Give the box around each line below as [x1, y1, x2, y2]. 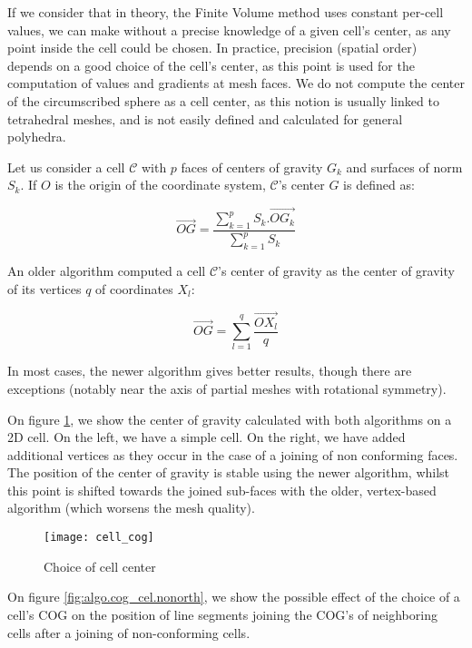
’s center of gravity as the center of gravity [218, 261, 455, 280]
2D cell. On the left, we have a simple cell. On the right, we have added [7, 427, 406, 447]
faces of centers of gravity [181, 157, 323, 176]
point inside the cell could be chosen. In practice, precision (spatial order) [7, 38, 418, 57]
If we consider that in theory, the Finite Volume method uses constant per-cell [7, 3, 444, 21]
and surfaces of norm [346, 157, 463, 176]
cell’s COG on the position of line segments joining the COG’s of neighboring [7, 604, 438, 623]
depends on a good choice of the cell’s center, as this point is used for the [7, 55, 415, 74]
